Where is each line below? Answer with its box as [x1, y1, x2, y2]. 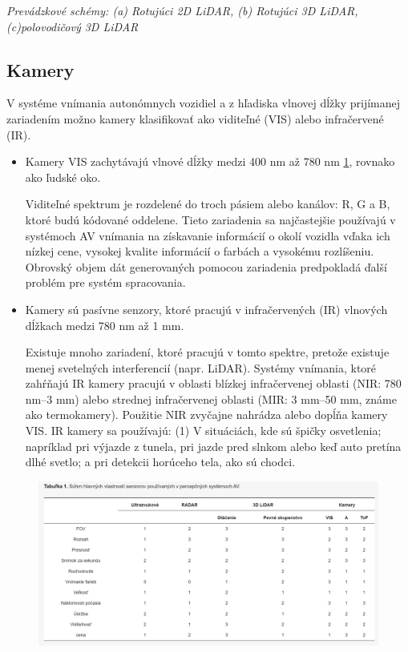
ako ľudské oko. [25, 168, 101, 185]
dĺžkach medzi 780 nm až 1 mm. [25, 316, 184, 333]
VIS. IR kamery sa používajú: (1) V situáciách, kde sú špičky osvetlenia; [25, 422, 382, 439]
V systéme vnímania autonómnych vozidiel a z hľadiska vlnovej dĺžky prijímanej [6, 95, 401, 111]
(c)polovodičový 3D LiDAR [6, 18, 139, 34]
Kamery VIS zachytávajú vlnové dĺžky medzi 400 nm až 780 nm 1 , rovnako [25, 153, 395, 170]
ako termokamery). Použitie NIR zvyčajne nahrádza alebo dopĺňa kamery [25, 406, 388, 423]
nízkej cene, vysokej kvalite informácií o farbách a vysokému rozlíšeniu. [25, 243, 374, 260]
